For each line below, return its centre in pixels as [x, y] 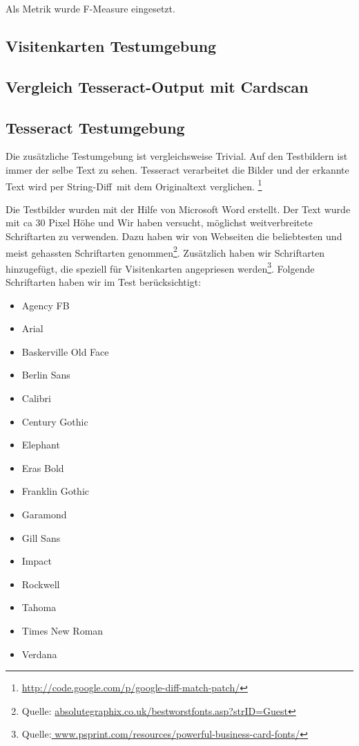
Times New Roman [62, 630]
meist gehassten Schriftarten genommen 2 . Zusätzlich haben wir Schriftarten [165, 251]
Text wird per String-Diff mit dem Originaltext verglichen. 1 [134, 185]
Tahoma [39, 607]
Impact [37, 561]
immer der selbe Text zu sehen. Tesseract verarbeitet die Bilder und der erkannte [177, 169]
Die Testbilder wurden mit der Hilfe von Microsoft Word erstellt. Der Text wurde [178, 209]
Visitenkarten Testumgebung [111, 45]
